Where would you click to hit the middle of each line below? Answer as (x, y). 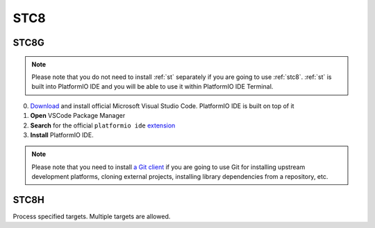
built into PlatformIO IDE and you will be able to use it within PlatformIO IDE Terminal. (152, 87)
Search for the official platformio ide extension (103, 125)
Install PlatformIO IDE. (62, 134)
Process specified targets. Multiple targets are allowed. (92, 216)
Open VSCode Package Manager (78, 116)
